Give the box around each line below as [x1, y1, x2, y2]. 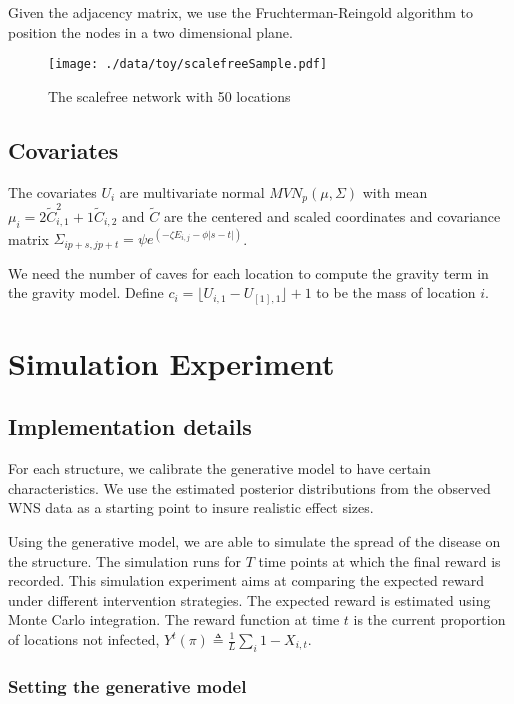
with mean [362, 181, 428, 202]
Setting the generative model [8, 673, 247, 698]
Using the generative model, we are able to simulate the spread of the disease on [8, 531, 501, 552]
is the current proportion [353, 609, 506, 630]
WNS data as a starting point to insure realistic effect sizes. [8, 497, 374, 518]
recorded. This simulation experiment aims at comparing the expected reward [8, 570, 485, 591]
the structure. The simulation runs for [8, 550, 241, 571]
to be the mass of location [316, 282, 476, 303]
